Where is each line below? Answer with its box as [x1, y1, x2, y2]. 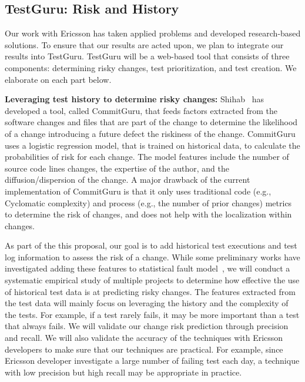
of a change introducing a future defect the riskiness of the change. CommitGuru [5, 127, 296, 139]
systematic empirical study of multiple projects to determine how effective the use [5, 274, 300, 286]
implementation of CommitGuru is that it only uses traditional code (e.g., [5, 185, 272, 197]
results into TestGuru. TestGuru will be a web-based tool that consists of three [5, 50, 290, 62]
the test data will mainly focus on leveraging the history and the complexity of [5, 297, 289, 309]
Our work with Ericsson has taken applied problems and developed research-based [5, 27, 301, 39]
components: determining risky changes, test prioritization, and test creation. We [5, 61, 297, 73]
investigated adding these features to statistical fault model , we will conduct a [5, 262, 290, 274]
